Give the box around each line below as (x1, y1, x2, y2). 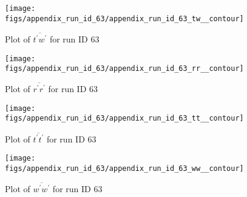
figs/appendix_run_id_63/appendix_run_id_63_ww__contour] (5, 164, 244, 173)
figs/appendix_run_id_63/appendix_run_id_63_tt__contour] (5, 114, 244, 123)
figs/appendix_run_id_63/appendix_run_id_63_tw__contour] (5, 14, 244, 23)
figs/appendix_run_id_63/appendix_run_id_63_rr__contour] (5, 64, 244, 73)
